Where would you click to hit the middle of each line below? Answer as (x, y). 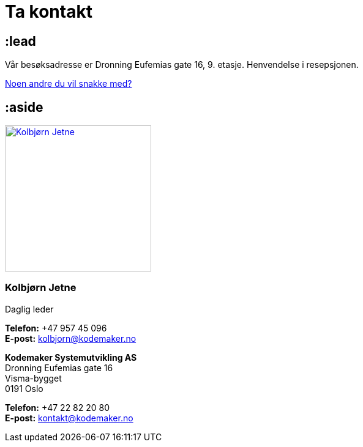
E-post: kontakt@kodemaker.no (69, 418)
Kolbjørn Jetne (41, 288)
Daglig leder (29, 309)
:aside (24, 107)
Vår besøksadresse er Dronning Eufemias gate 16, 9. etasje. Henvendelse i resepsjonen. (182, 65)
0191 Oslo (24, 388)
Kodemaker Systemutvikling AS (71, 357)
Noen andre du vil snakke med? (69, 84)
